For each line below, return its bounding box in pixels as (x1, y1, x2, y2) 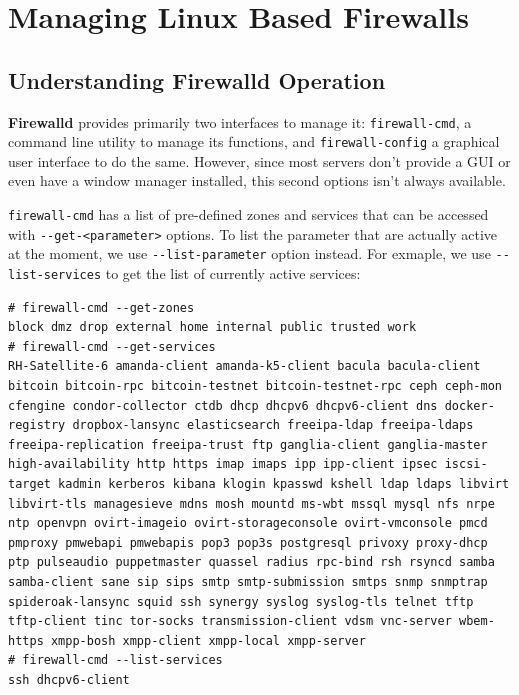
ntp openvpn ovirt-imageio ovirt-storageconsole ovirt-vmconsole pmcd (8, 516, 488, 531)
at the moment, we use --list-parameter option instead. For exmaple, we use (8, 243, 491, 264)
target (8, 477, 51, 492)
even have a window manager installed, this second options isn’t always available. (8, 170, 506, 191)
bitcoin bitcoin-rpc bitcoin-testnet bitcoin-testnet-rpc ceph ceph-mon (8, 379, 502, 394)
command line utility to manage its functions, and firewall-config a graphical (8, 131, 500, 152)
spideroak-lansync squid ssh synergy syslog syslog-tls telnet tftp (8, 594, 474, 609)
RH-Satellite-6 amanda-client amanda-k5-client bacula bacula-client (8, 359, 481, 374)
